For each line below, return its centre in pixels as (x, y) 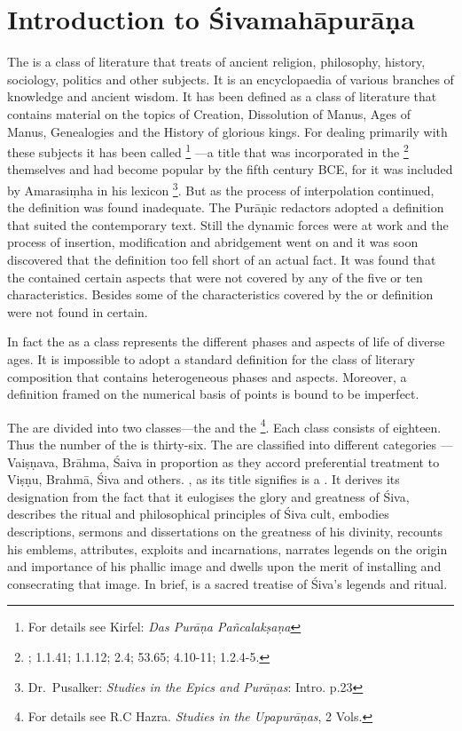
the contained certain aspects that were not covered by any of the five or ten (215, 277)
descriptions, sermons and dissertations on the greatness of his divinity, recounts (225, 531)
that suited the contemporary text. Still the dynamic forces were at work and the (228, 224)
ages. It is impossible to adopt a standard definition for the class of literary (211, 358)
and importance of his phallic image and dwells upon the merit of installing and (224, 566)
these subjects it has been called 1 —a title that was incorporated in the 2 (208, 151)
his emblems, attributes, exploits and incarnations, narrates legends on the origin (227, 548)
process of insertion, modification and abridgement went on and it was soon (213, 242)
